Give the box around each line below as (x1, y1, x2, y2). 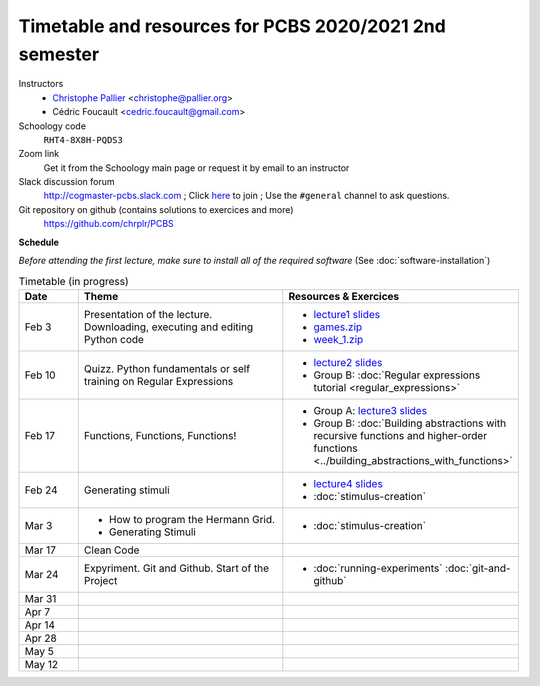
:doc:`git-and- (445, 561, 511, 575)
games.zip (313, 320, 363, 334)
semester (18, 43, 100, 65)
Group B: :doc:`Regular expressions (313, 368, 481, 382)
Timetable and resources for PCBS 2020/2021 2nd (18, 15, 447, 37)
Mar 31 (24, 591, 57, 605)
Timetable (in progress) (18, 274, 129, 288)
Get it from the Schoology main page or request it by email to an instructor (43, 161, 350, 174)
